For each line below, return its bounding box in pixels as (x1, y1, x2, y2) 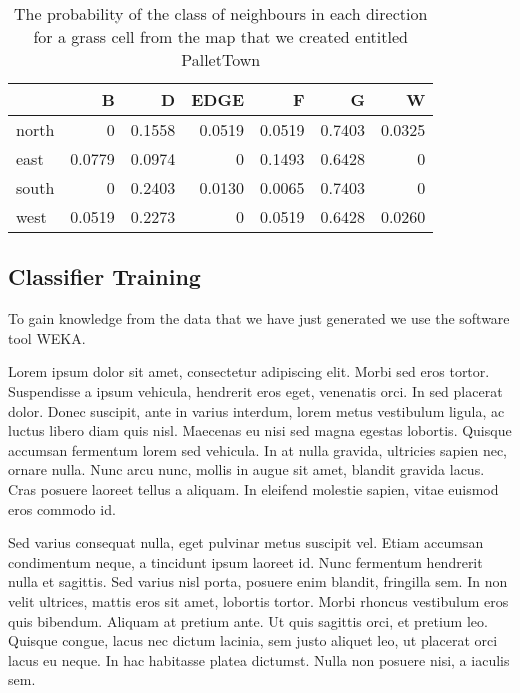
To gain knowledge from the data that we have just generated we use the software (8, 308, 510, 329)
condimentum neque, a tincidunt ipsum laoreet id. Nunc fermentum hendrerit (8, 551, 483, 572)
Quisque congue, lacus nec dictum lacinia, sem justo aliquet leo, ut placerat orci (8, 630, 498, 651)
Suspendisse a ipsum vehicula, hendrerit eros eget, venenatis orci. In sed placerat (8, 380, 503, 401)
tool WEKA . (8, 327, 86, 348)
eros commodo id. (8, 498, 116, 519)
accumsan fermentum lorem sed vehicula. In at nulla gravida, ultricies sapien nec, (8, 439, 507, 460)
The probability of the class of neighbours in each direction (14, 2, 428, 25)
